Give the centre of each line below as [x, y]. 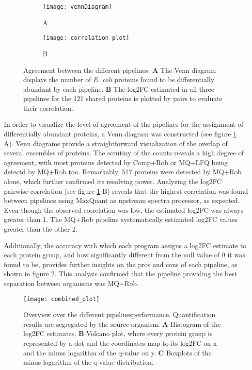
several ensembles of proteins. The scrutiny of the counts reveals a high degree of [124, 153]
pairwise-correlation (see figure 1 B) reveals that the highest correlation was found [126, 191]
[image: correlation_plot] [86, 38]
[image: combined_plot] [62, 299]
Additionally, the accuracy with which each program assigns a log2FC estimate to [125, 245]
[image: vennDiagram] [78, 7]
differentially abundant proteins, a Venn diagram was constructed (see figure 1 [120, 134]
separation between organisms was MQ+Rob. [71, 283]
